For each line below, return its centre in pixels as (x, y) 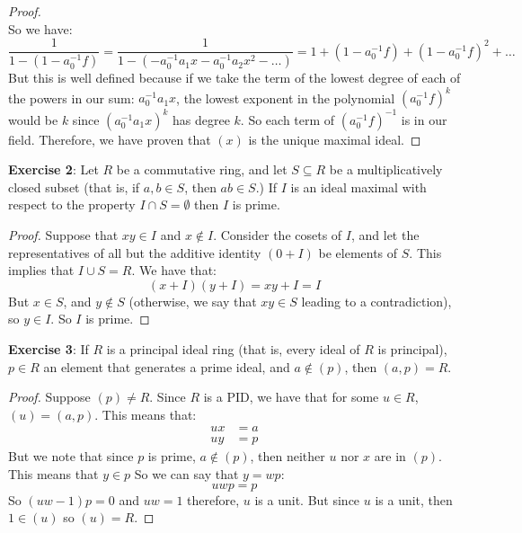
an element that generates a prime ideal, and (167, 366)
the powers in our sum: (71, 98)
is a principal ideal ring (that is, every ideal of (233, 349)
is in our (424, 119)
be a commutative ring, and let (202, 169)
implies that (41, 270)
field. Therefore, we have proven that (110, 139)
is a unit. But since (307, 499)
